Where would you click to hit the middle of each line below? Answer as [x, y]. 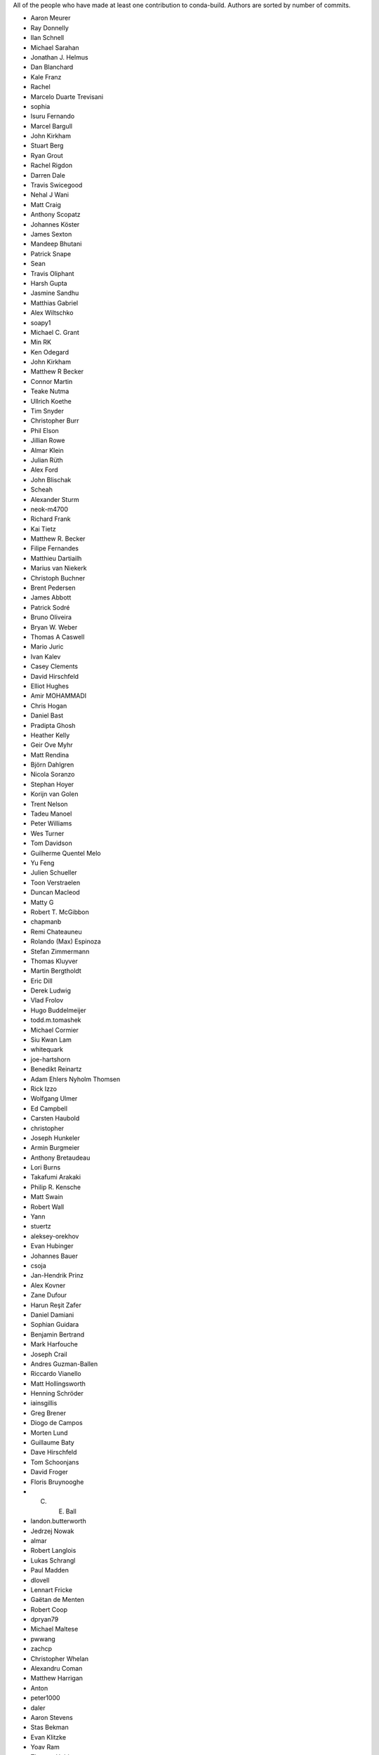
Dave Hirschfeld [54, 1452]
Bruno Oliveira [51, 617]
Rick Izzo [44, 1089]
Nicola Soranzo [53, 774]
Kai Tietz [43, 529]
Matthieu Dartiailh [56, 558]
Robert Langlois [53, 1551]
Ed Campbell [49, 1108]
